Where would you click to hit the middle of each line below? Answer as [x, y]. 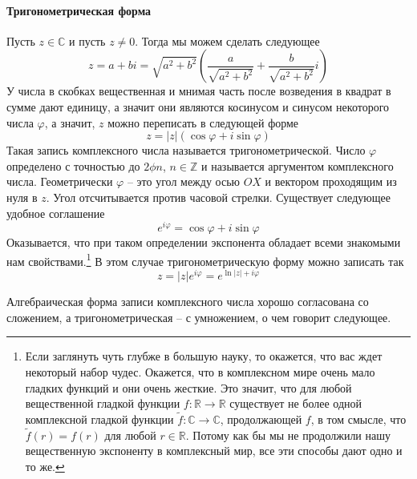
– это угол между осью [183, 181]
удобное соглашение [56, 213]
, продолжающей [261, 419]
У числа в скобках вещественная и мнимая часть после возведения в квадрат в [199, 91]
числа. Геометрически [60, 181]
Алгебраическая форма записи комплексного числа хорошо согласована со [188, 302]
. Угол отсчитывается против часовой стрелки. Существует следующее [218, 197]
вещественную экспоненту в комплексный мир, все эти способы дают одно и [214, 451]
